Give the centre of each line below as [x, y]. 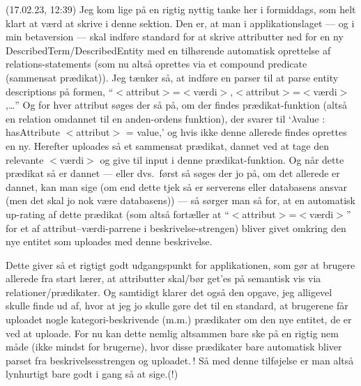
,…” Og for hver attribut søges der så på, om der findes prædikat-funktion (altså [176, 105]
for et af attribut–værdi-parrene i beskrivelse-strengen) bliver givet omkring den [176, 227]
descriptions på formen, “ [60, 91]
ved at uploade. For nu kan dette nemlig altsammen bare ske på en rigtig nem [172, 333]
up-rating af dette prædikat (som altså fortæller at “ [117, 214]
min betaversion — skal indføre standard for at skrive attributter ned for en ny [175, 37]
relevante [25, 159]
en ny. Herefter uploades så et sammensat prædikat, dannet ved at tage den [167, 145]
